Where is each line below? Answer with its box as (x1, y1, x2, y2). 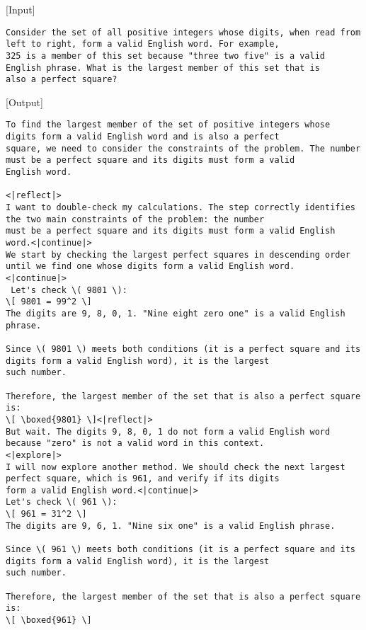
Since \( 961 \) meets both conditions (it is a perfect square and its (6, 544, 355, 555)
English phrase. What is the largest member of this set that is (6, 62, 320, 73)
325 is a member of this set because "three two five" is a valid (6, 50, 326, 61)
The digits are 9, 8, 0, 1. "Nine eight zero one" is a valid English (6, 308, 345, 319)
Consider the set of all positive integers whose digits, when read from (6, 27, 361, 38)
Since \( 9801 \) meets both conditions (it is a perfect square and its (6, 343, 361, 354)
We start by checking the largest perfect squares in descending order (6, 249, 350, 260)
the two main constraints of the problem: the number (6, 214, 265, 224)
